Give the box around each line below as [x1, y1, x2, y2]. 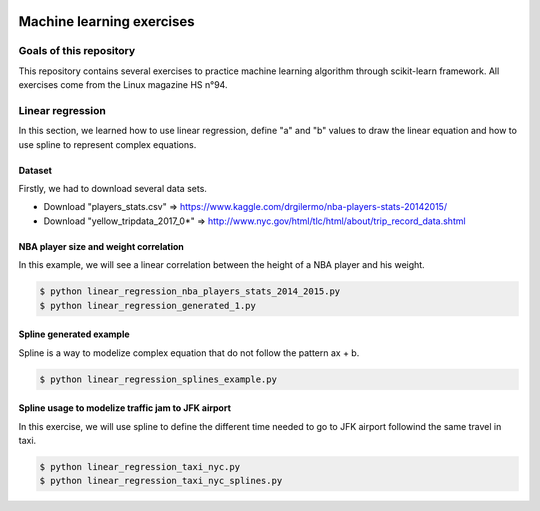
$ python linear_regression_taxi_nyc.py [39, 461, 240, 472]
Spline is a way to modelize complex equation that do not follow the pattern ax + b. [18, 346, 360, 359]
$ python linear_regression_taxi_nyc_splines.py [39, 475, 283, 487]
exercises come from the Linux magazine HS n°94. [18, 79, 228, 91]
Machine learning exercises [18, 13, 195, 30]
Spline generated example [18, 328, 130, 340]
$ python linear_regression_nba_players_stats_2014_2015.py [39, 286, 341, 297]
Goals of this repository [18, 44, 136, 58]
